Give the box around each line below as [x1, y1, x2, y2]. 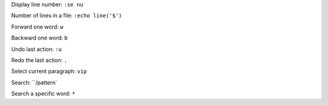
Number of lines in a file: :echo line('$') [11, 12, 123, 19]
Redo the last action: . [11, 56, 67, 64]
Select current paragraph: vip [11, 67, 87, 75]
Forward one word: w [11, 23, 64, 30]
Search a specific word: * [11, 90, 75, 97]
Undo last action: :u [11, 46, 62, 53]
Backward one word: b [11, 34, 68, 42]
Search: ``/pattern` [11, 79, 58, 86]
